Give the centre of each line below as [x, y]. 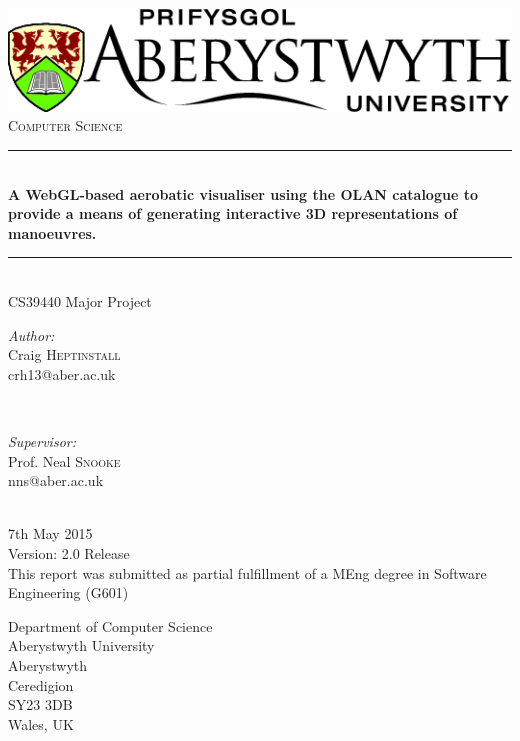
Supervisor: [42, 441]
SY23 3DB [40, 704]
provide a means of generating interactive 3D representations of [233, 213]
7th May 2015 [50, 533]
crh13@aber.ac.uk [62, 373]
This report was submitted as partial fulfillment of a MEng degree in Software [247, 572]
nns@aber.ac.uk [56, 480]
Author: [31, 334]
